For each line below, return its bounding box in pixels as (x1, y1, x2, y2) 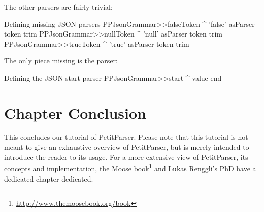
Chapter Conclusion (4, 102, 147, 123)
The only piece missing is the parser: (4, 55, 118, 66)
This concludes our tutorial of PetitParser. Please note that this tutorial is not (4, 131, 248, 142)
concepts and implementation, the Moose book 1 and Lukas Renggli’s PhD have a (4, 162, 256, 174)
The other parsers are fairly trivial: (4, 2, 113, 12)
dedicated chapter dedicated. (4, 173, 93, 184)
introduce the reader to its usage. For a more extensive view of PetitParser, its (4, 151, 248, 162)
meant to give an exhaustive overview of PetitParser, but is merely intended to (4, 142, 249, 152)
